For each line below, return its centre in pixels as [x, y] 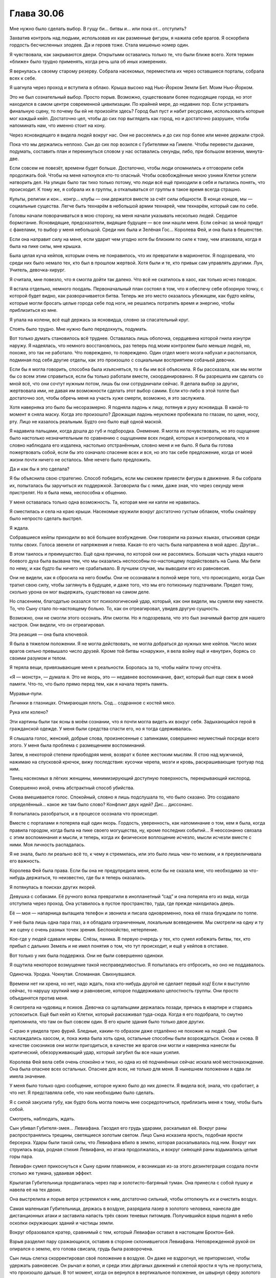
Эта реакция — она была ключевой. [49, 634]
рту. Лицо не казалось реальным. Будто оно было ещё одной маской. [86, 421]
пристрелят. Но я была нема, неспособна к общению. [68, 493]
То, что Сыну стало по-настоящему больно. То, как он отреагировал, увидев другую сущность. [114, 608]
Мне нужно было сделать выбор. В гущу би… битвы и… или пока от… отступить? [98, 29]
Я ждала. [19, 528]
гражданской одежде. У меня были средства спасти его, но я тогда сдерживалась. [101, 729]
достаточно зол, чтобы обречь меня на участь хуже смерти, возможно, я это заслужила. [107, 398]
